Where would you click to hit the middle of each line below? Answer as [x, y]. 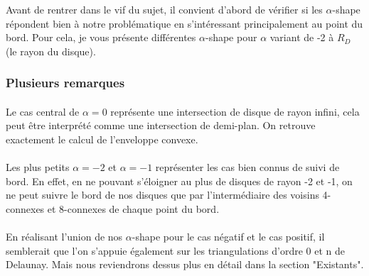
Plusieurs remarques [65, 83]
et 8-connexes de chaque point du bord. [133, 208]
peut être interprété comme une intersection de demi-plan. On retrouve [161, 125]
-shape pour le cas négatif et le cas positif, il [228, 237]
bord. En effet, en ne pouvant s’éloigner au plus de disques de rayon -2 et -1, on [179, 181]
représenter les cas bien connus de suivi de [247, 167]
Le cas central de [43, 111]
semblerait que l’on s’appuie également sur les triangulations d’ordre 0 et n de [175, 250]
